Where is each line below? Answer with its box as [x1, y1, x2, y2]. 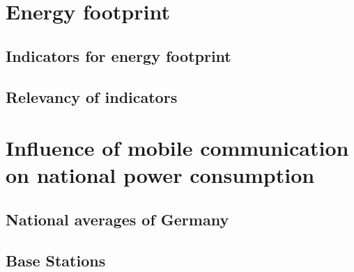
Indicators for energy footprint [6, 45, 231, 66]
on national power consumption [6, 161, 315, 189]
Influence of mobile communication [6, 134, 349, 162]
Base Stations [6, 249, 106, 271]
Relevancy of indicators [6, 86, 178, 107]
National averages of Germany [6, 208, 229, 230]
